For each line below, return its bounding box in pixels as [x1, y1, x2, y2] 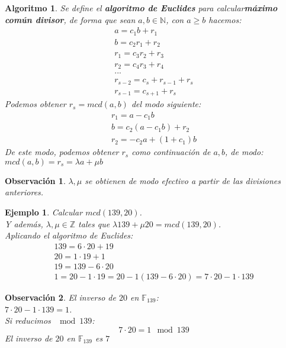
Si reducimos [5, 314, 51, 327]
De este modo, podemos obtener [5, 146, 119, 158]
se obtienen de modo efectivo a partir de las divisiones [85, 174, 281, 186]
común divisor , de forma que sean [5, 13, 136, 25]
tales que [78, 217, 110, 230]
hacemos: [208, 13, 242, 25]
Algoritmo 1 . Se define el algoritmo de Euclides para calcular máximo [5, 2, 278, 14]
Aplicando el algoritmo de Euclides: [5, 229, 133, 241]
